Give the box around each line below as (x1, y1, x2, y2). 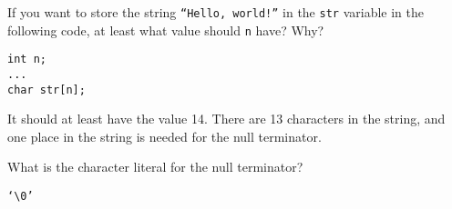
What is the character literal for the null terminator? (7, 157, 303, 176)
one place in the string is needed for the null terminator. (7, 126, 322, 145)
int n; (7, 53, 46, 66)
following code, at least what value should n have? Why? (7, 20, 324, 39)
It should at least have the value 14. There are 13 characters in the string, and (7, 109, 446, 128)
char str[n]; (7, 83, 86, 96)
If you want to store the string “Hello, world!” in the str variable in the (7, 3, 424, 21)
